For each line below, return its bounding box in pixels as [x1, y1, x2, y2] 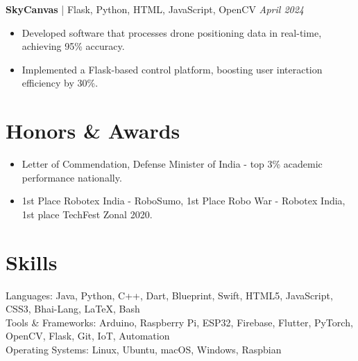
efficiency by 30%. [22, 76, 99, 90]
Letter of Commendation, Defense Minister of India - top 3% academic [22, 157, 323, 171]
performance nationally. [22, 170, 122, 184]
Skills [6, 247, 58, 276]
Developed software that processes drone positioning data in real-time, [22, 25, 322, 39]
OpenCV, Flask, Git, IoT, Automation [6, 328, 170, 343]
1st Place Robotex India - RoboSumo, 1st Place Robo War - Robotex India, [22, 193, 346, 208]
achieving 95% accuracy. [22, 39, 125, 53]
